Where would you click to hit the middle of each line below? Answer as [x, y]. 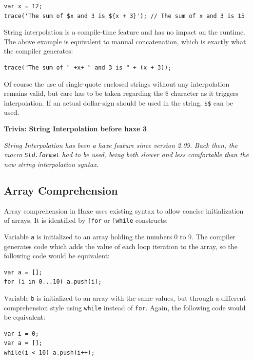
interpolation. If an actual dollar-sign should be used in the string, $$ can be [118, 102]
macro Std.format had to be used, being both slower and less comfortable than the [126, 154]
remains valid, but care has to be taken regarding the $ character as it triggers [121, 93]
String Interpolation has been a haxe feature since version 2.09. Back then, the [121, 145]
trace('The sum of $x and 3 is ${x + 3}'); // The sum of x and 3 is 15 [124, 16]
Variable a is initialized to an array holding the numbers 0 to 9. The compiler [120, 236]
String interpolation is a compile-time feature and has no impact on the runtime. [125, 32]
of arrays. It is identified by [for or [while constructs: [86, 220]
